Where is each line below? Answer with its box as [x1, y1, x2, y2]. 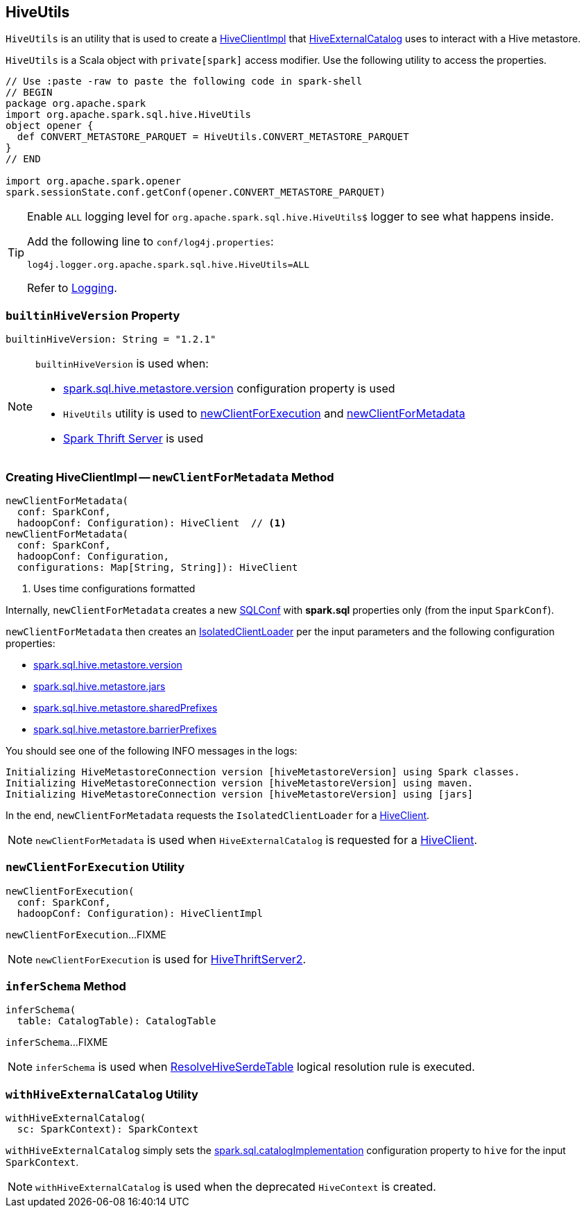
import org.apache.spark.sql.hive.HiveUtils [6, 109, 252, 121]
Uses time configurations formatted [33, 582, 196, 594]
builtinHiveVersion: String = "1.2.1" [6, 334, 216, 345]
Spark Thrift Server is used [63, 431, 204, 446]
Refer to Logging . [27, 281, 117, 295]
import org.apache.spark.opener [6, 175, 181, 187]
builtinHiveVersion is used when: [35, 356, 209, 371]
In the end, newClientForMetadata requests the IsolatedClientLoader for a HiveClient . [6, 809, 430, 821]
